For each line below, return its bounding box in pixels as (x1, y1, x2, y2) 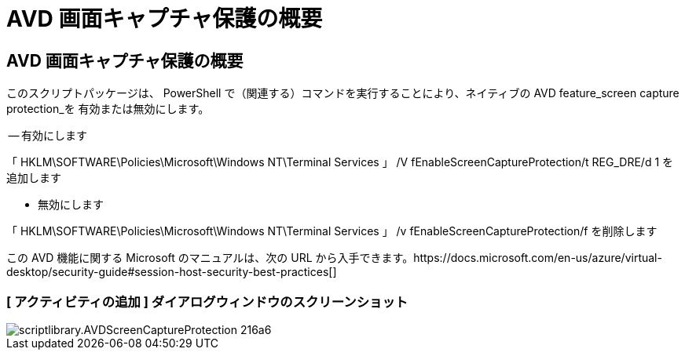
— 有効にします (8, 129, 88, 143)
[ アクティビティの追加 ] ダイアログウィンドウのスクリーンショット (6, 293, 408, 310)
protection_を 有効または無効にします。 (6, 102, 210, 116)
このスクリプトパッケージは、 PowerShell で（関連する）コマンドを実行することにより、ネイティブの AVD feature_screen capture (6, 86, 680, 100)
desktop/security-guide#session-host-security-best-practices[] (6, 265, 337, 279)
